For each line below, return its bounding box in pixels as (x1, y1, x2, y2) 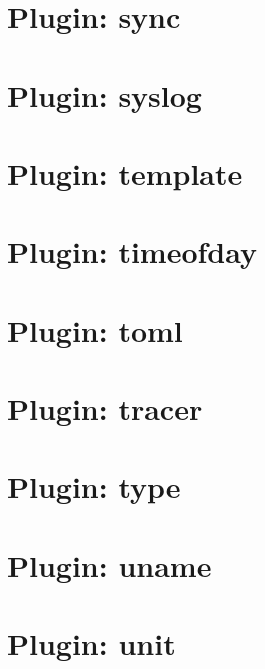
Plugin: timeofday (7, 231, 258, 272)
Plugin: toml (7, 309, 183, 350)
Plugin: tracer (7, 388, 203, 429)
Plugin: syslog (7, 74, 202, 115)
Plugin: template (7, 152, 243, 193)
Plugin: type (7, 466, 181, 507)
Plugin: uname (7, 544, 212, 585)
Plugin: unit (7, 623, 176, 664)
